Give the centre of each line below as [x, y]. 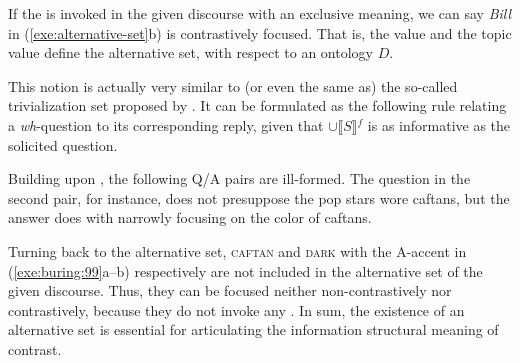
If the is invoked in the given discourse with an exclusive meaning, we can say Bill [260, 13]
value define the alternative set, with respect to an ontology [190, 52]
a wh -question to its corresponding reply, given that [166, 124]
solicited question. [63, 144]
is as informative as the [439, 124]
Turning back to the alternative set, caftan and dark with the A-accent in [237, 250]
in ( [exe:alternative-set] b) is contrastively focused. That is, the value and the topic [260, 32]
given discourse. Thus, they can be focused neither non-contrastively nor [230, 290]
